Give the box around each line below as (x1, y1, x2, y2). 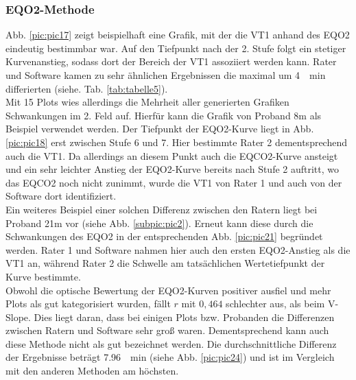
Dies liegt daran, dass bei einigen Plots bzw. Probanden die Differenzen (34, 309, 335, 324)
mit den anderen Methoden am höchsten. (5, 364, 179, 378)
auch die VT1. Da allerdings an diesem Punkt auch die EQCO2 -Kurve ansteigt (5, 148, 338, 163)
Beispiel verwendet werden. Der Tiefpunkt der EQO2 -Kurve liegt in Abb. (5, 121, 314, 136)
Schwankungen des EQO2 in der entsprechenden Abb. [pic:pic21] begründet (5, 229, 323, 244)
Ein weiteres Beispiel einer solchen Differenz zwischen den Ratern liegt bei (5, 202, 318, 216)
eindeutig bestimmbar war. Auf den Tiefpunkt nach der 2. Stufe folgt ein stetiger (5, 40, 346, 55)
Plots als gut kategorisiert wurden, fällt (5, 296, 171, 311)
